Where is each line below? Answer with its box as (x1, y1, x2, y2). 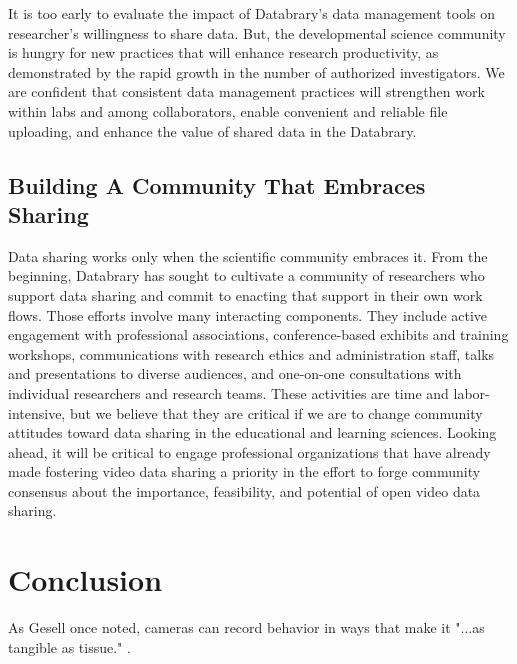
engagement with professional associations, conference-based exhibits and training (8, 324, 509, 345)
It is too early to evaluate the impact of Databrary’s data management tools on (8, 3, 496, 23)
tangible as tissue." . (8, 636, 131, 657)
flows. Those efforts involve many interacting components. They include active (8, 304, 488, 325)
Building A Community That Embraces (8, 169, 426, 200)
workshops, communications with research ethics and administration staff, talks (8, 343, 495, 364)
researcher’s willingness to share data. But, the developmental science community (8, 22, 506, 43)
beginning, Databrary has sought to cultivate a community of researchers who (8, 265, 485, 286)
